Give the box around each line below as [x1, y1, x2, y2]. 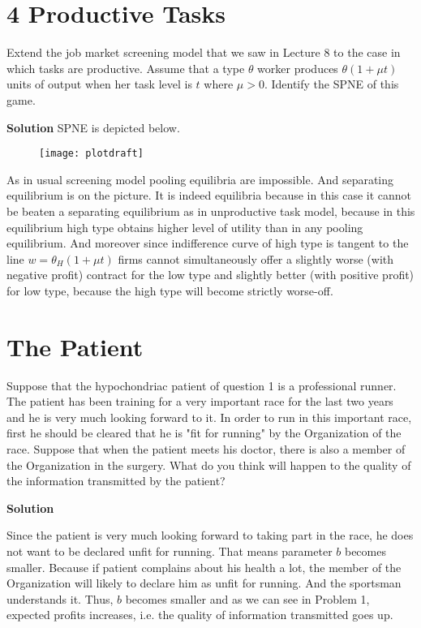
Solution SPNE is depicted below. [6, 118, 180, 135]
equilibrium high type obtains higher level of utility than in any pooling [6, 218, 363, 235]
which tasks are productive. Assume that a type [6, 59, 245, 76]
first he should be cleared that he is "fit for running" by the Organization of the [6, 424, 402, 441]
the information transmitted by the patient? [6, 472, 226, 489]
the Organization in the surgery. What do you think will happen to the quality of [6, 456, 411, 473]
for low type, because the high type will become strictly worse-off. [6, 282, 333, 299]
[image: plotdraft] [39, 148, 144, 160]
